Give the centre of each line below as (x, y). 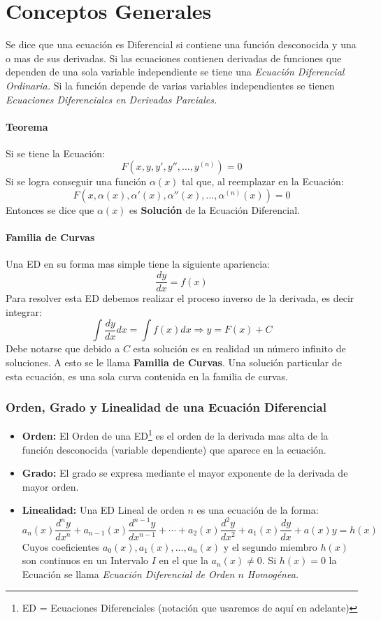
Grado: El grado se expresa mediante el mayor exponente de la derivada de (185, 473)
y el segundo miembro (270, 546)
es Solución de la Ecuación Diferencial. (215, 210)
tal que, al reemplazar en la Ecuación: (263, 181)
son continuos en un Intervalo (85, 560)
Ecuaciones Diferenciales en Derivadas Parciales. (112, 99)
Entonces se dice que (50, 210)
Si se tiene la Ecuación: (55, 153)
